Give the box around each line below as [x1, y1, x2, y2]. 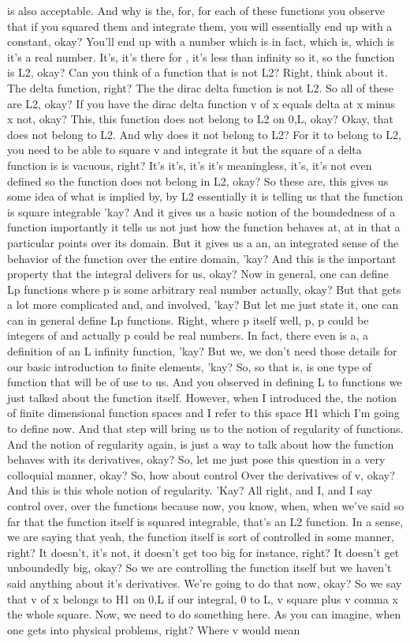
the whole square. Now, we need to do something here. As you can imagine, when [7, 606, 401, 622]
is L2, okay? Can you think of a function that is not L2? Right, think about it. [7, 64, 388, 81]
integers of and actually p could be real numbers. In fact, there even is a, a [7, 327, 369, 344]
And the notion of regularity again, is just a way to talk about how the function [7, 435, 394, 452]
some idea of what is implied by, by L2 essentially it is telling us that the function [7, 188, 403, 205]
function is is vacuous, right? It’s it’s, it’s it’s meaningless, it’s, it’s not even [7, 156, 372, 173]
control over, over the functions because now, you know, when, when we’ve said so [7, 498, 404, 513]
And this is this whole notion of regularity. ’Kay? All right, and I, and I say [7, 482, 373, 498]
